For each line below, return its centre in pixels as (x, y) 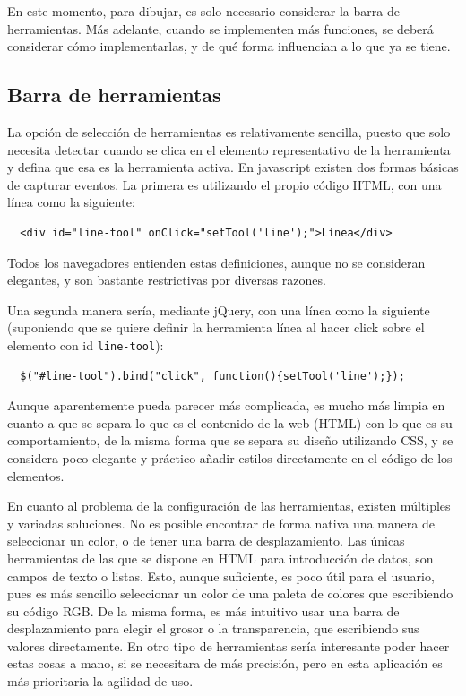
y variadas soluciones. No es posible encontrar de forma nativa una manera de (221, 523)
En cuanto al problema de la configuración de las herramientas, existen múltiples (229, 506)
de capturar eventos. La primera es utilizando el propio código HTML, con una (224, 184)
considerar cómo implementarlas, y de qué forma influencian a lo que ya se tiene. (229, 46)
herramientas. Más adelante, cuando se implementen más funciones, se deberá (220, 28)
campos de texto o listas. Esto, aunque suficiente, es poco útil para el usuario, (221, 576)
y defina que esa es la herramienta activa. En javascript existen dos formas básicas (233, 167)
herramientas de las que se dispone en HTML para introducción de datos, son (220, 558)
